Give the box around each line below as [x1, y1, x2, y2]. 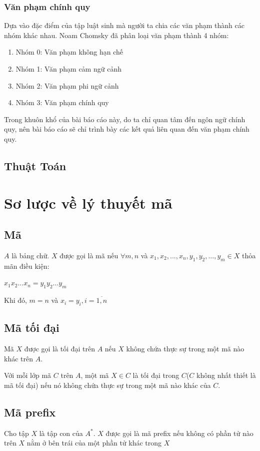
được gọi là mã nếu [59, 250, 118, 260]
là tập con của [39, 427, 83, 438]
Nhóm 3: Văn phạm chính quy [15, 97, 109, 108]
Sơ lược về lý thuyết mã [4, 192, 172, 213]
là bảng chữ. [11, 250, 49, 260]
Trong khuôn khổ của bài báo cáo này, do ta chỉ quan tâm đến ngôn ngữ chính [4, 114, 245, 124]
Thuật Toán [4, 158, 66, 173]
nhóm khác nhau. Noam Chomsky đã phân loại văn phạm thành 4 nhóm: [4, 30, 229, 40]
